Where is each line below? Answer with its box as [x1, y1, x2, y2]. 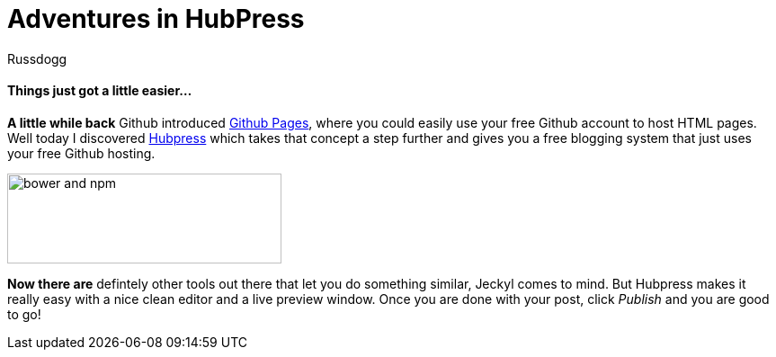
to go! [7, 306, 41, 322]
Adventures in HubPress [7, 4, 305, 34]
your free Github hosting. [7, 145, 156, 161]
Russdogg [7, 50, 67, 67]
